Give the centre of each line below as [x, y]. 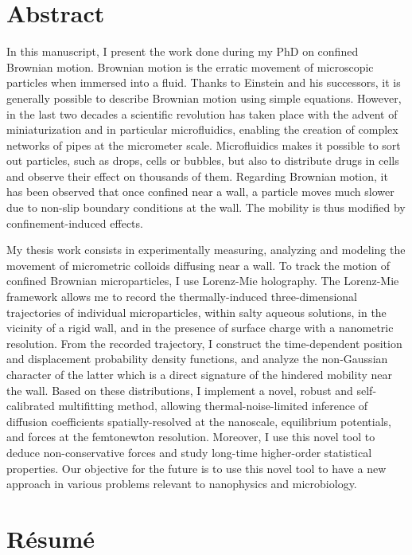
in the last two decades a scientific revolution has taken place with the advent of [202, 113]
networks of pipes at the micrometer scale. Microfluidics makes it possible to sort [204, 145]
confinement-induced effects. [75, 223]
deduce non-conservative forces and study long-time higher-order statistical [189, 452]
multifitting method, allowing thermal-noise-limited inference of [213, 406]
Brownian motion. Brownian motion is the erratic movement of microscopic [190, 66]
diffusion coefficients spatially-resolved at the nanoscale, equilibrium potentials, [199, 421]
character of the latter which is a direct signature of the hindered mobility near [199, 374]
